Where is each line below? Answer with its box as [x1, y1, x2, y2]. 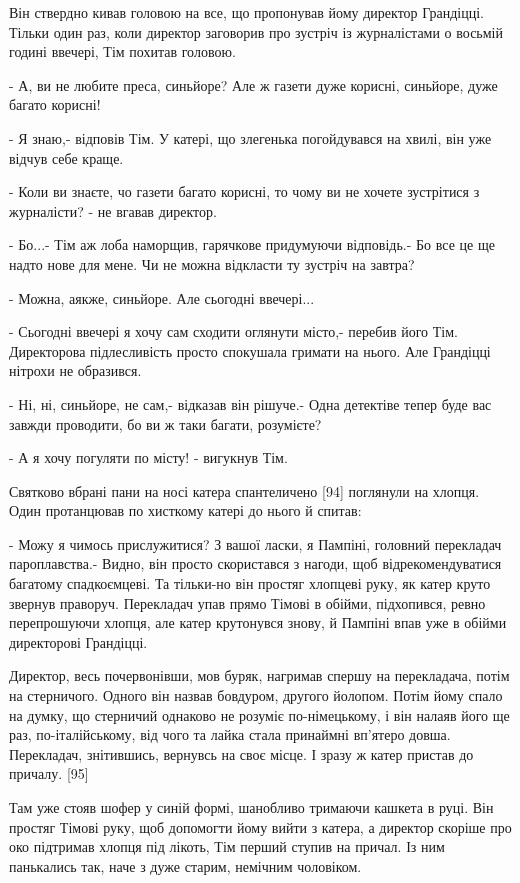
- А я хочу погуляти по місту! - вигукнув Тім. [9, 447, 288, 468]
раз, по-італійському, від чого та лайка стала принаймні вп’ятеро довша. [9, 724, 451, 745]
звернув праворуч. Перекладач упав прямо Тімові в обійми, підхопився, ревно [9, 592, 486, 613]
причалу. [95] [9, 763, 89, 784]
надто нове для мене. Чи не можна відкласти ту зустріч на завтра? [9, 253, 415, 274]
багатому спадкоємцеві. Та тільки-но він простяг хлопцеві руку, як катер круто [9, 573, 491, 594]
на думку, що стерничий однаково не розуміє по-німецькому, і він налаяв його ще [9, 704, 510, 725]
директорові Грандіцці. [9, 631, 148, 652]
